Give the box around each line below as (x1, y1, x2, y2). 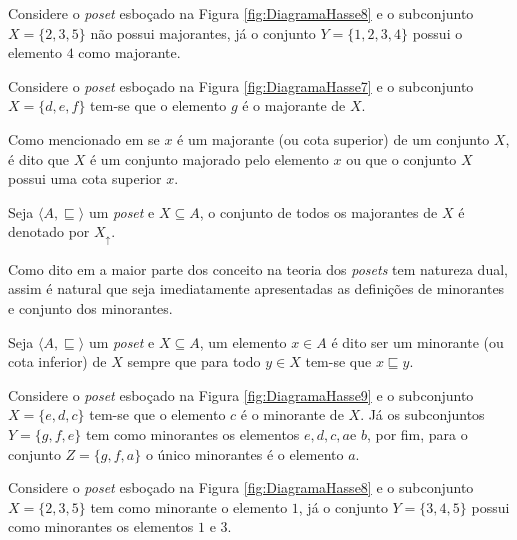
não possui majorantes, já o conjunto (90, 22, 316, 43)
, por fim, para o (366, 423, 468, 444)
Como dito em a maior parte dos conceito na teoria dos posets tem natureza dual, (8, 258, 508, 279)
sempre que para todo (127, 351, 261, 372)
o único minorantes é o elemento (145, 443, 344, 464)
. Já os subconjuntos (360, 404, 485, 425)
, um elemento (199, 331, 287, 352)
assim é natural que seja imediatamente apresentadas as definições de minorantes (8, 278, 505, 299)
